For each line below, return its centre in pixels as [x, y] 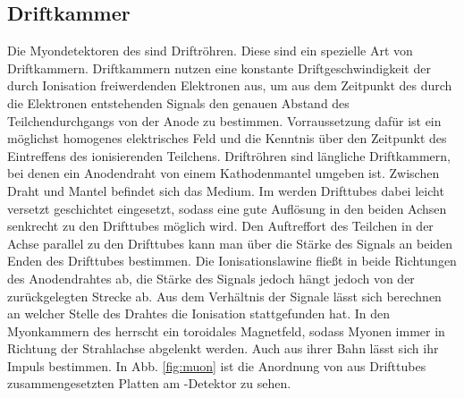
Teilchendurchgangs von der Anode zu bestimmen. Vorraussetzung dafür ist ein [224, 120]
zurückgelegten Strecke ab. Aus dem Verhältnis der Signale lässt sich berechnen [224, 296]
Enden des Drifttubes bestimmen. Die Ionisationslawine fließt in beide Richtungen [232, 261]
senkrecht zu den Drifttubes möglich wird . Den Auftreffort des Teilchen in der [220, 226]
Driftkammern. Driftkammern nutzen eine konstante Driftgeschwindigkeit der [219, 68]
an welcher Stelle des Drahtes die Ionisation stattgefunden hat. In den [198, 313]
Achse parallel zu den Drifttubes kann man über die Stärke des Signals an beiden [230, 243]
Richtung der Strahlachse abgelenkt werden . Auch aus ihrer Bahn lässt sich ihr [223, 348]
